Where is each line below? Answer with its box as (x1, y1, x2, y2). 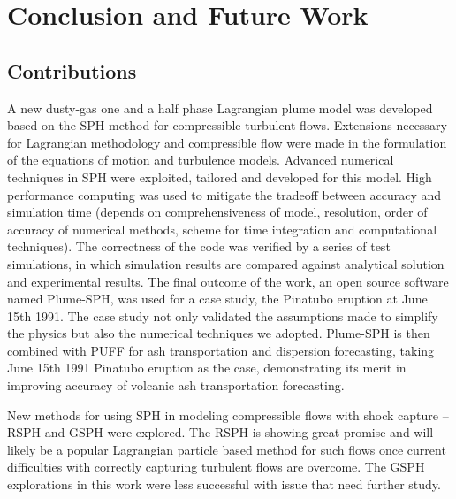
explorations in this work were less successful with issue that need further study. (7, 475, 441, 494)
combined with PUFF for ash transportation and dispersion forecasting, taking (7, 341, 435, 359)
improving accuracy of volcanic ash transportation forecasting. (7, 376, 345, 395)
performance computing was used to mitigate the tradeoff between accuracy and (7, 185, 442, 203)
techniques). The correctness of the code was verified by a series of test (7, 237, 391, 256)
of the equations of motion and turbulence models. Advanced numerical (7, 150, 394, 169)
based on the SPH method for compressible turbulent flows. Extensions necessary (7, 116, 447, 134)
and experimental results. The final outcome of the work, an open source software (7, 272, 449, 290)
